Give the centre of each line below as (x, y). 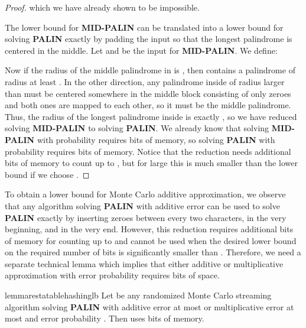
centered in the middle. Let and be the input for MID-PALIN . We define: (141, 50)
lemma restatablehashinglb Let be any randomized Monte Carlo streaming (138, 295)
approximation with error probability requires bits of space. (112, 275)
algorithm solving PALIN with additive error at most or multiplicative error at (149, 306)
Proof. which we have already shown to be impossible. (102, 7)
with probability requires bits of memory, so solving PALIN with (156, 139)
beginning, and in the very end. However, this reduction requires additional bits (149, 229)
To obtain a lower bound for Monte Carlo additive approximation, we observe (145, 194)
